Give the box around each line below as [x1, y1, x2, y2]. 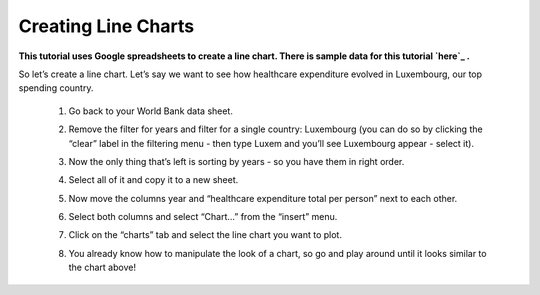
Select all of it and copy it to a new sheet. [68, 174, 239, 186]
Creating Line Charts [18, 15, 195, 37]
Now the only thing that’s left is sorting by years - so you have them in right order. [68, 155, 405, 167]
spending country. [18, 82, 94, 94]
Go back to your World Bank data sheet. [68, 105, 234, 117]
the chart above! [68, 261, 137, 274]
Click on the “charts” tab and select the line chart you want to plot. [68, 229, 342, 241]
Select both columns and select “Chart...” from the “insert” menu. [68, 211, 338, 223]
